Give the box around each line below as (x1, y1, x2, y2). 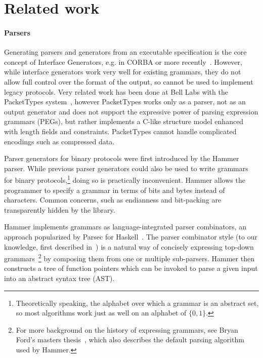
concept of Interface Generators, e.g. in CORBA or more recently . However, (4, 56, 242, 67)
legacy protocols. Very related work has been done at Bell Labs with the (4, 86, 228, 97)
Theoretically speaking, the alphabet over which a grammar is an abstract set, (16, 297, 259, 308)
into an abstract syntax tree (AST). (4, 272, 115, 283)
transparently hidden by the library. (4, 204, 115, 215)
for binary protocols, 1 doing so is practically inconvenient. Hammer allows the (4, 173, 245, 185)
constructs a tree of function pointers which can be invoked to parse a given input (4, 263, 258, 273)
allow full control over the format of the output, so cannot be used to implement (4, 76, 253, 87)
